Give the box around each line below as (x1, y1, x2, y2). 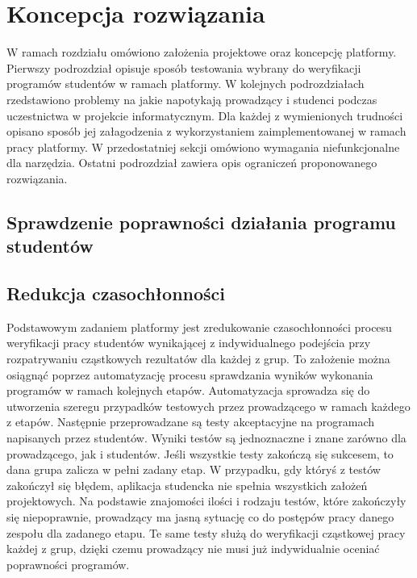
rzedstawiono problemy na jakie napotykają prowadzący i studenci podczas (6, 90, 377, 107)
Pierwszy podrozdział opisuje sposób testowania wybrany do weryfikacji (6, 59, 361, 76)
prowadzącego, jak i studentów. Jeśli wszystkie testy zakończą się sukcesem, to (6, 445, 394, 462)
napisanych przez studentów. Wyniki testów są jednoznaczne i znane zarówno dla (6, 429, 407, 446)
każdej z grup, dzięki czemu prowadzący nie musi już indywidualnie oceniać (6, 540, 380, 557)
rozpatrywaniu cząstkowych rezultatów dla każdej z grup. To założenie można (6, 350, 390, 367)
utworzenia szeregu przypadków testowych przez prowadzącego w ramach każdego (6, 397, 411, 414)
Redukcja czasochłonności (6, 281, 226, 306)
